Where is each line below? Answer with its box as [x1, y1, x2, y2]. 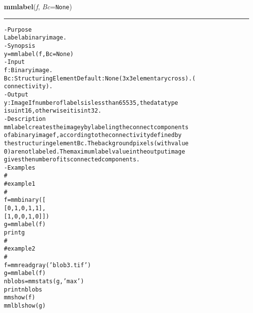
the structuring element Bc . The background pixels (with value [4, 139, 189, 147]
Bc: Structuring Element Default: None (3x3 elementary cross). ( [4, 75, 196, 82]
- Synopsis [4, 42, 36, 49]
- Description [4, 115, 46, 122]
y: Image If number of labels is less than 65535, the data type [4, 99, 179, 106]
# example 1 [4, 180, 36, 188]
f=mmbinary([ [4, 196, 46, 204]
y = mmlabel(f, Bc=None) [4, 50, 74, 58]
